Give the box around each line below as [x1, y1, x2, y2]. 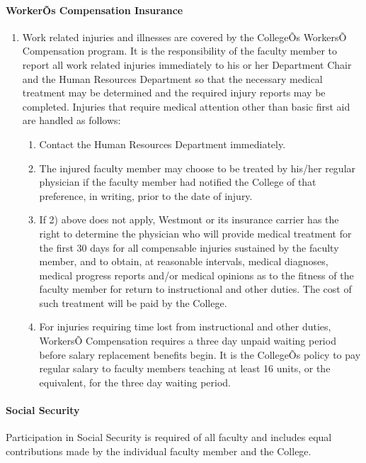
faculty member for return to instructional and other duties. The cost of [39, 281, 352, 296]
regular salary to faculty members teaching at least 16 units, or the [39, 361, 331, 376]
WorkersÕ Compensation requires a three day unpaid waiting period [39, 333, 336, 348]
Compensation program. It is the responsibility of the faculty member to [22, 43, 337, 58]
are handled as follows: [22, 113, 121, 128]
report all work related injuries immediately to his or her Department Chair [22, 57, 352, 72]
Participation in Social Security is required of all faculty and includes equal [6, 430, 332, 445]
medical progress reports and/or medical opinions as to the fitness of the [39, 267, 354, 282]
